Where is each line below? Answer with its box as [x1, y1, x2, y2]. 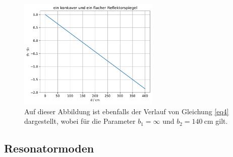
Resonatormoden [4, 140, 94, 156]
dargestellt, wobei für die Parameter [24, 116, 136, 126]
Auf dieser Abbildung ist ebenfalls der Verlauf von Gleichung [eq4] [24, 106, 229, 116]
